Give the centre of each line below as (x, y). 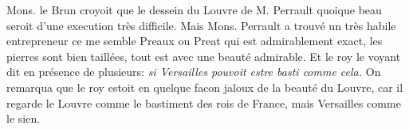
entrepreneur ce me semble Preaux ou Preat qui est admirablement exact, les (195, 41)
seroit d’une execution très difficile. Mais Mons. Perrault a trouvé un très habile (201, 25)
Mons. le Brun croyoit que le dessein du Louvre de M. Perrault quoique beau (194, 9)
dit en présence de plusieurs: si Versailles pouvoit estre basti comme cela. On (194, 72)
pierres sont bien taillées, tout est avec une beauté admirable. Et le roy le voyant (204, 56)
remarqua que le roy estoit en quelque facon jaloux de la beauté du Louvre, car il (205, 87)
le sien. (24, 118)
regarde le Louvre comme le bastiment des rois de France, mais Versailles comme (204, 102)
